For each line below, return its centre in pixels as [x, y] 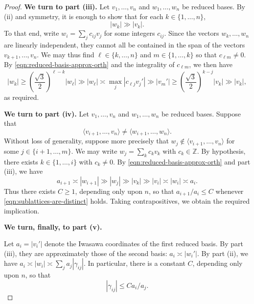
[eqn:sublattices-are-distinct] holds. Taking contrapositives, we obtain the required [127, 201]
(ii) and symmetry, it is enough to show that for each [84, 16]
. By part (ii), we [222, 253]
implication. [22, 210]
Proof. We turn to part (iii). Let [57, 6]
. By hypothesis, [221, 151]
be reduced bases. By [214, 6]
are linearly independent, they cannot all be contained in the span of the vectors [125, 44]
